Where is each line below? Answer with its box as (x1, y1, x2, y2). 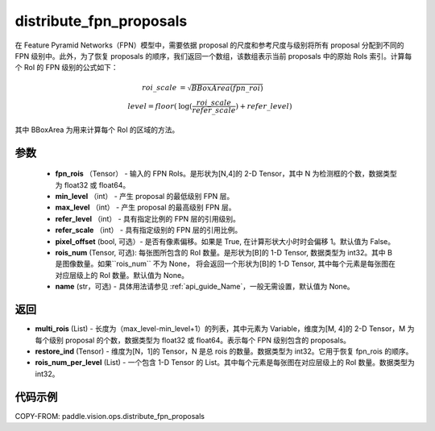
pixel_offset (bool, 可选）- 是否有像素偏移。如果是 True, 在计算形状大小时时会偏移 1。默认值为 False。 (55, 236, 396, 246)
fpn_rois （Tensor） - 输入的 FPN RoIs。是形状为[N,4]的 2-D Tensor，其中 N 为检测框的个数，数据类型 (55, 169, 398, 179)
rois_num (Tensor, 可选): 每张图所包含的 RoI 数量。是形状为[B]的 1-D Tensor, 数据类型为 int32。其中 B (55, 248, 392, 258)
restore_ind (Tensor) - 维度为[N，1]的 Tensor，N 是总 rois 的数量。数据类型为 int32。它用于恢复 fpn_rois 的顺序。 (35, 346, 413, 356)
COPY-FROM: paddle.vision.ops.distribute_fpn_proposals (14, 411, 205, 421)
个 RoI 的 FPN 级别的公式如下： (14, 63, 118, 73)
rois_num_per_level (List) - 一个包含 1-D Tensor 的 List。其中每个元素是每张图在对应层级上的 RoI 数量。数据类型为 (35, 358, 415, 367)
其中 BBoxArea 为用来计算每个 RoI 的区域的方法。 (14, 125, 180, 135)
